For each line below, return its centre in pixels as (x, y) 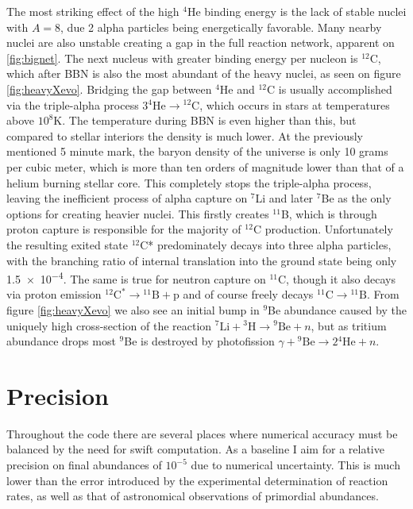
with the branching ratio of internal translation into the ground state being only (202, 260)
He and (237, 89)
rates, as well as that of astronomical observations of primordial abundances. (193, 496)
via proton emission (54, 294)
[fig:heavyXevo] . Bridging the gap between (109, 89)
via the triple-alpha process (73, 104)
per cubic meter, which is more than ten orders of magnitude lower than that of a (205, 166)
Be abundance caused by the (337, 309)
